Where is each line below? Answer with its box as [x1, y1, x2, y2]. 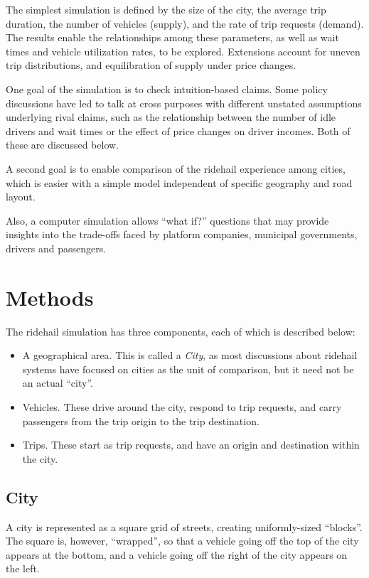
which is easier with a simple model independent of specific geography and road [6, 175, 353, 190]
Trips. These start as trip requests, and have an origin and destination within [22, 437, 360, 452]
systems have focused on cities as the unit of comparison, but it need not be [22, 361, 354, 376]
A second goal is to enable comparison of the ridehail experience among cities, [6, 161, 346, 176]
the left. [6, 561, 40, 576]
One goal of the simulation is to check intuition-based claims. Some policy [6, 81, 328, 96]
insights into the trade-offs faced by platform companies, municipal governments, [6, 227, 358, 242]
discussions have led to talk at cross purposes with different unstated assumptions [6, 95, 362, 110]
